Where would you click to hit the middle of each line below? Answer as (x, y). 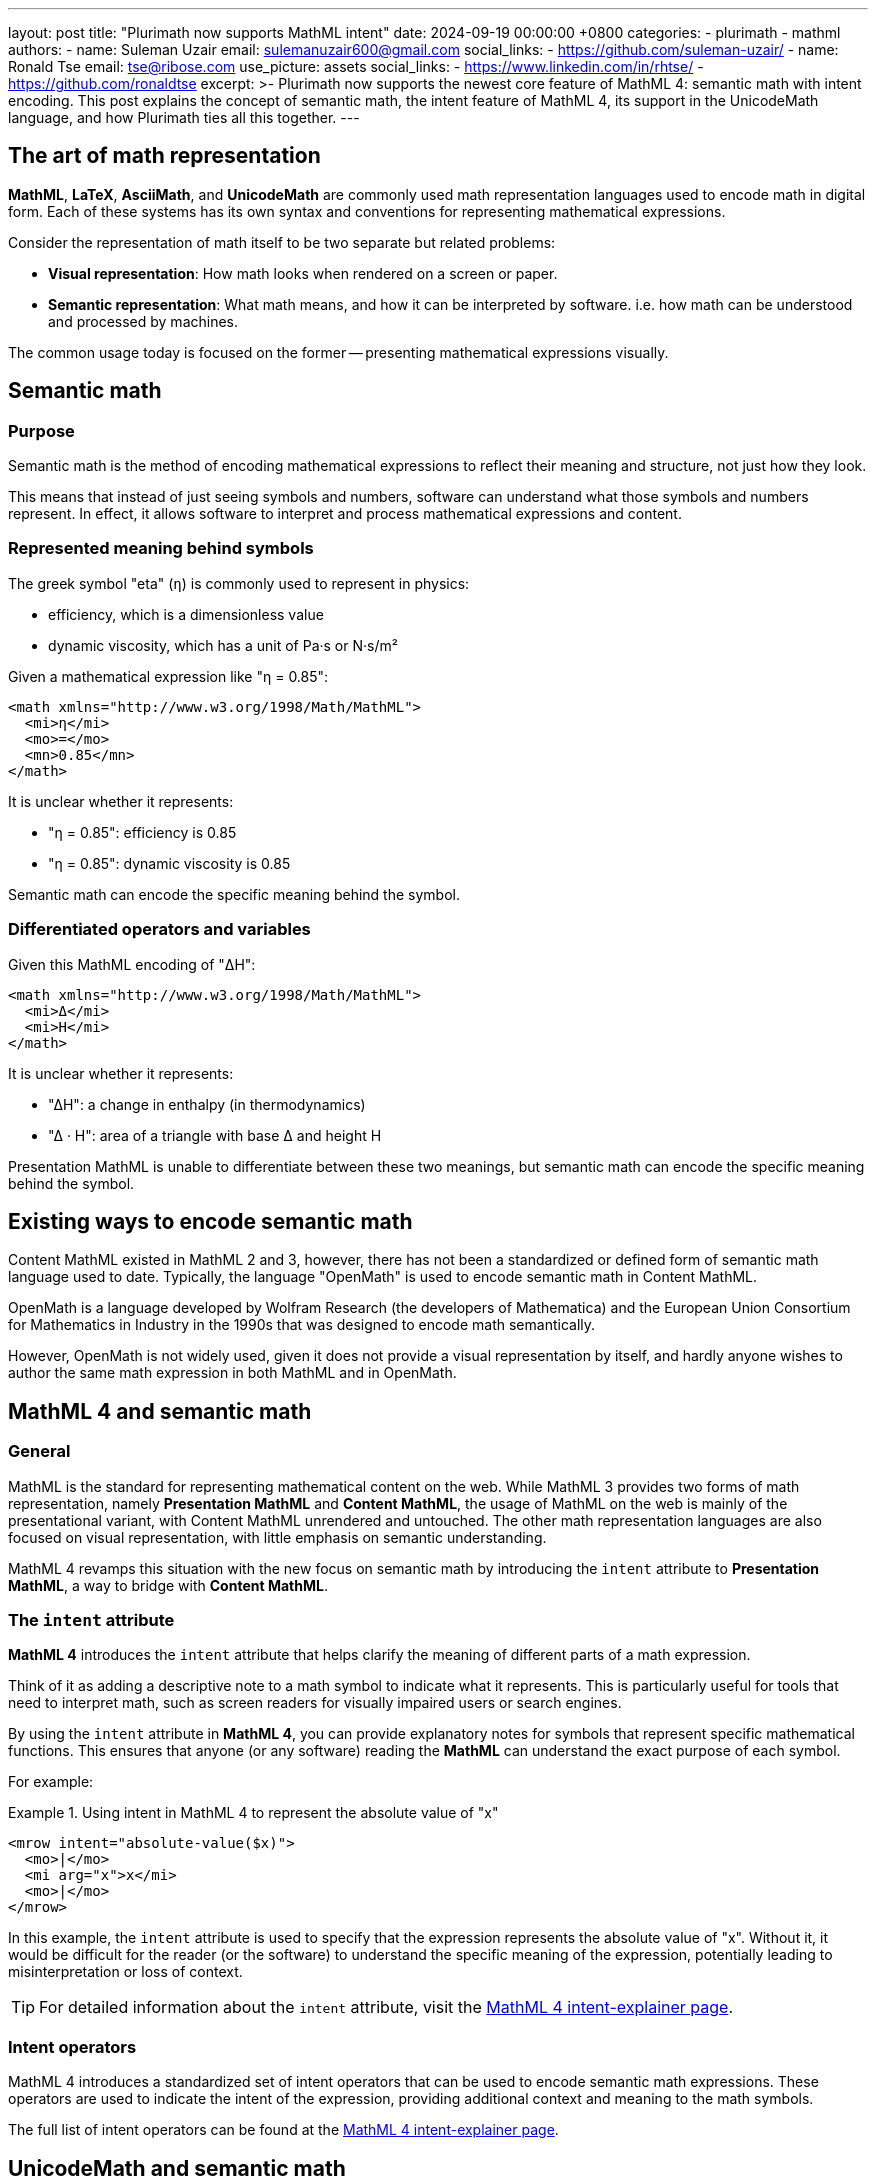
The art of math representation (164, 156)
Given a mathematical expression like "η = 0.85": (168, 676)
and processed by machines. (143, 321)
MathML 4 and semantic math (160, 1411)
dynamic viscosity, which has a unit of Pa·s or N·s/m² (223, 645)
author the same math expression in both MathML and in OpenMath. (232, 1373)
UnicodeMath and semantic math (177, 2168)
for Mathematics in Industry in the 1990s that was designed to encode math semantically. (302, 1325)
